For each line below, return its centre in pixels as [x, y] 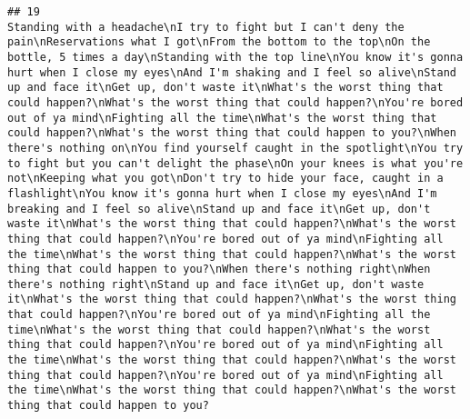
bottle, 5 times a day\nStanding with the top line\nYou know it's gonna [235, 57]
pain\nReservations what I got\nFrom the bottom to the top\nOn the [219, 42]
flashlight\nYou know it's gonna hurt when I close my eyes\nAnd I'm [222, 193]
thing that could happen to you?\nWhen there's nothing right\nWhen [219, 269]
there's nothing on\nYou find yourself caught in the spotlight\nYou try [235, 148]
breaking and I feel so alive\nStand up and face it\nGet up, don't [219, 209]
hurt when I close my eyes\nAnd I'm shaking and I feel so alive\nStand [232, 72]
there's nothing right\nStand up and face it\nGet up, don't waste [216, 284]
